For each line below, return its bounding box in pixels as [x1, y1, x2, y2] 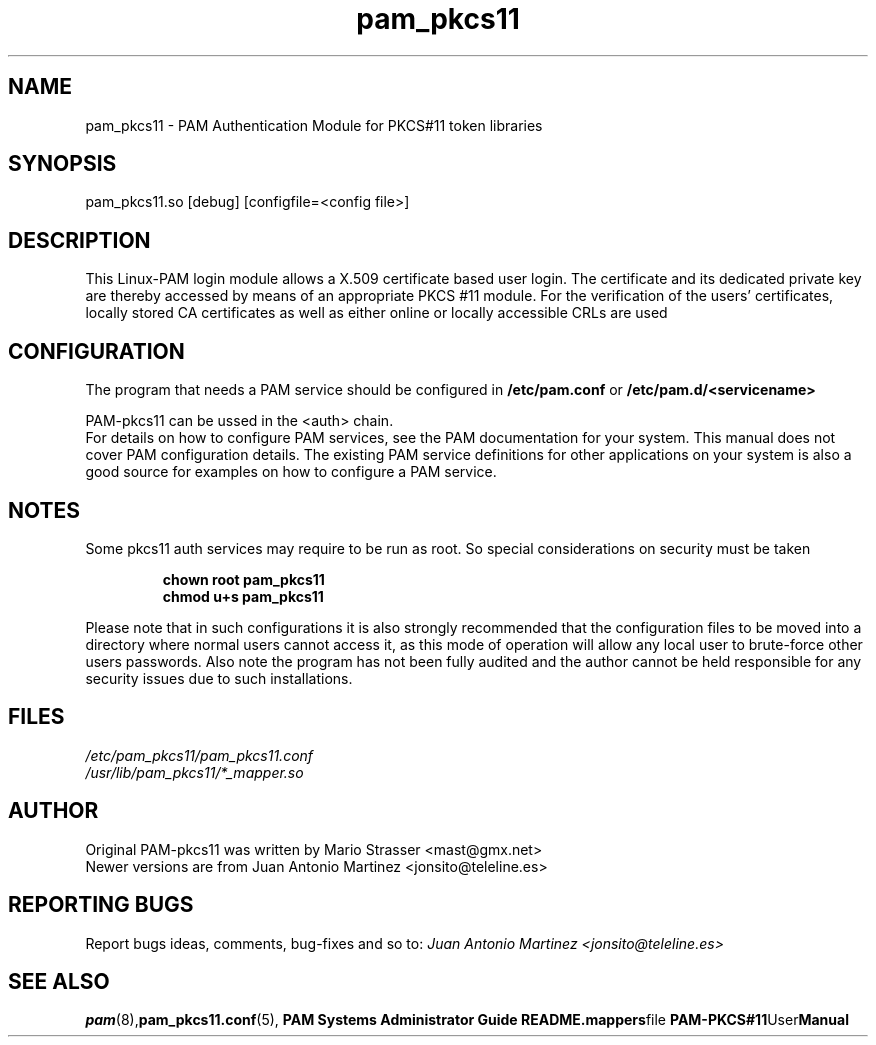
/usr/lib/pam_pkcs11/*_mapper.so [85, 763, 304, 781]
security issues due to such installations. [85, 669, 353, 687]
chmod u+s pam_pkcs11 [162, 587, 324, 605]
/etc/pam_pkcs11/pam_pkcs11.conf [85, 746, 314, 764]
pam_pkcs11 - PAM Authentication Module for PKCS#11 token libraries [85, 116, 543, 134]
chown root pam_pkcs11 [162, 570, 325, 588]
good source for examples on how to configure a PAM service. [85, 463, 497, 481]
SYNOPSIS [8, 151, 117, 177]
